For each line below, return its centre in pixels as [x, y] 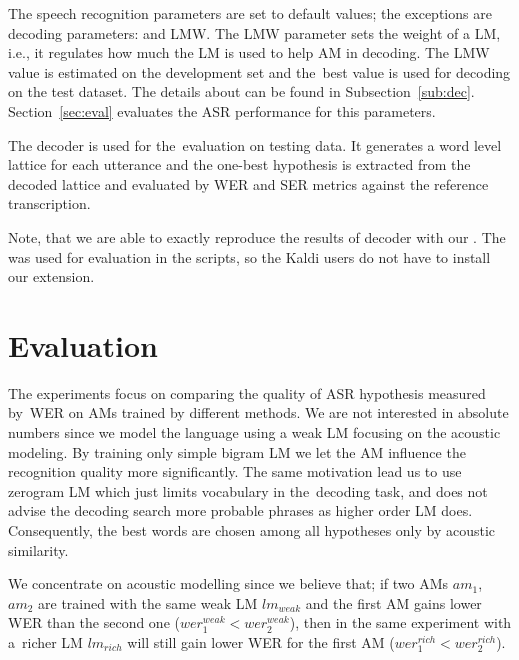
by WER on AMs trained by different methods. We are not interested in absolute [258, 412]
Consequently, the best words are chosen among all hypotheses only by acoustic [252, 530]
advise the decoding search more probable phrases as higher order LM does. [240, 510]
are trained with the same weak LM [148, 602]
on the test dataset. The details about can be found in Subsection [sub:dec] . [241, 91]
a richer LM [45, 641]
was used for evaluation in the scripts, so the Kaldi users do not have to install [249, 256]
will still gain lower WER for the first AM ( [261, 641]
